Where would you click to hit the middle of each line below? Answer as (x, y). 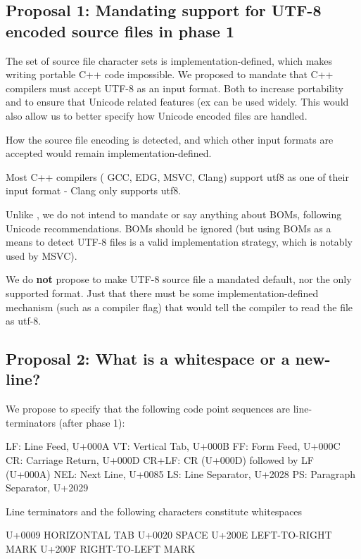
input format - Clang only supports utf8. (94, 190)
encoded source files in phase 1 (120, 31)
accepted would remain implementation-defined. (109, 153)
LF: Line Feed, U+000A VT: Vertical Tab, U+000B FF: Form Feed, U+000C (173, 446)
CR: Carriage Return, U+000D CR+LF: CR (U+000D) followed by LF (160, 460)
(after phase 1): (92, 422)
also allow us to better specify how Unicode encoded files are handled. (157, 115)
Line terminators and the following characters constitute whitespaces (154, 511)
